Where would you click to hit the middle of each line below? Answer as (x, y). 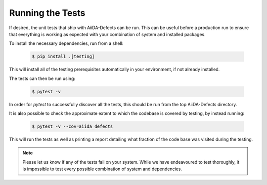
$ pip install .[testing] (63, 56)
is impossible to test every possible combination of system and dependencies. (102, 169)
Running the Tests (47, 13)
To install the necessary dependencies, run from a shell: (66, 43)
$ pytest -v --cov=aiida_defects (72, 127)
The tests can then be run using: (42, 78)
